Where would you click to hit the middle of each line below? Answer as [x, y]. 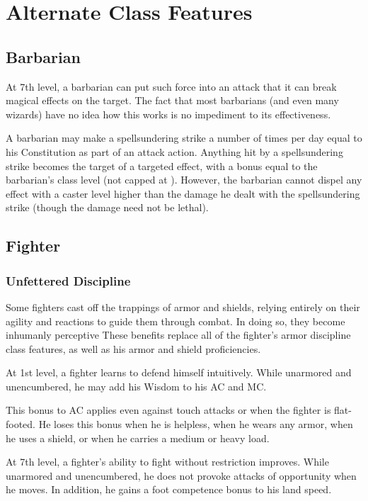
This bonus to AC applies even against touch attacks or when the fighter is [168, 410]
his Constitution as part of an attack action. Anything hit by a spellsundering [174, 151]
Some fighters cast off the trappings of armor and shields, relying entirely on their [183, 306]
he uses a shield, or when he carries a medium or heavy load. [138, 438]
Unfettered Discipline [68, 280]
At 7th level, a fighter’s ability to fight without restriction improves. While [167, 462]
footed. [21, 424]
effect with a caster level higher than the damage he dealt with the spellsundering [183, 193]
